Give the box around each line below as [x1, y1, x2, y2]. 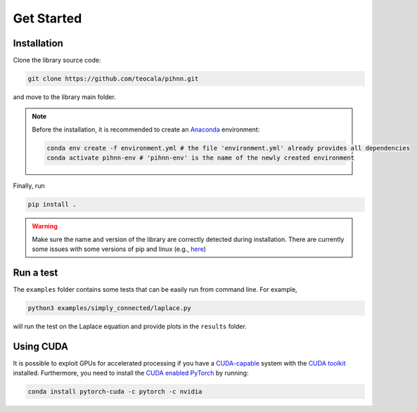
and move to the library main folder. [13, 93, 116, 101]
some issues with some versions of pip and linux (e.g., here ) [32, 245, 207, 253]
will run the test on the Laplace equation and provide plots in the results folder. [13, 322, 248, 330]
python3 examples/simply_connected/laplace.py [27, 304, 191, 312]
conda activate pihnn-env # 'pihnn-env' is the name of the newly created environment [46, 154, 355, 162]
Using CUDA [13, 340, 69, 352]
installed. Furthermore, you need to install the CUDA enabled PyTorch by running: [13, 369, 249, 378]
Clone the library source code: [13, 56, 101, 65]
